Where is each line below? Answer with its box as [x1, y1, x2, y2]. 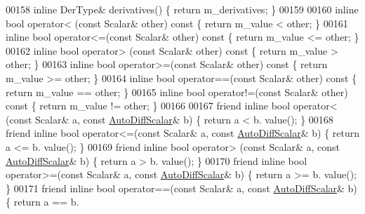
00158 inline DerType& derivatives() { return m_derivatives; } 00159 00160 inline [6, 2, 359, 16]
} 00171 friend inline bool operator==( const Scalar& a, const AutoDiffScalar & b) [6, 180, 357, 195]
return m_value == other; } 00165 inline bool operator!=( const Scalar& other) [6, 84, 348, 99]
